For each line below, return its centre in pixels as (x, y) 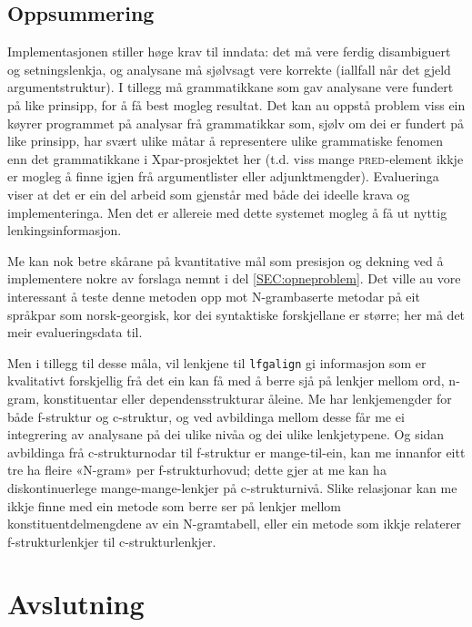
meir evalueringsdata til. (75, 332)
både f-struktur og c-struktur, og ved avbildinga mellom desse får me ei (206, 416)
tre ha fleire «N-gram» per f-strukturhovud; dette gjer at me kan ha (197, 470)
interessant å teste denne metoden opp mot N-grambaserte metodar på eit (214, 296)
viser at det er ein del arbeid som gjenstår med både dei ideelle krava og (209, 194)
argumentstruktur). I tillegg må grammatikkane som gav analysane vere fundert (231, 87)
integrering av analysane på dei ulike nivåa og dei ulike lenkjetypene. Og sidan (226, 434)
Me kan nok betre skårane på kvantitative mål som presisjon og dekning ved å (226, 260)
